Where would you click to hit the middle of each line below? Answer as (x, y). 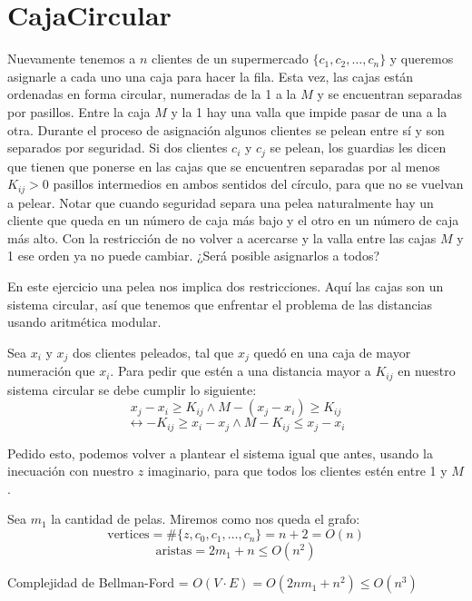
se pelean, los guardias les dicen (358, 148)
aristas (174, 552)
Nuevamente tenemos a (72, 59)
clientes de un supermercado (230, 59)
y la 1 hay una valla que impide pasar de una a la (309, 111)
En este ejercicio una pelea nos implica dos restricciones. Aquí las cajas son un (226, 286)
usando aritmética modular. (84, 322)
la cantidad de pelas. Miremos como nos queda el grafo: (206, 519)
